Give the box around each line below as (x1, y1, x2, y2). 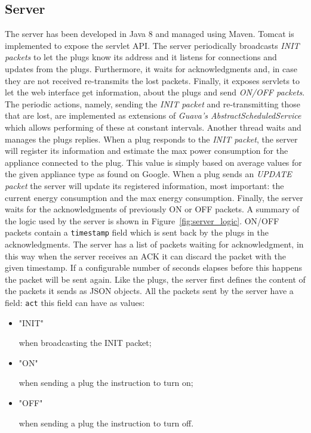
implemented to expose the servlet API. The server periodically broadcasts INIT (5, 39, 300, 51)
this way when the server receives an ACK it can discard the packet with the (5, 249, 286, 262)
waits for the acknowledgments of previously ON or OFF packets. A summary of (5, 203, 300, 215)
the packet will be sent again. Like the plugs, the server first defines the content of (5, 273, 306, 285)
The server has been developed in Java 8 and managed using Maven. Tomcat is (5, 27, 294, 40)
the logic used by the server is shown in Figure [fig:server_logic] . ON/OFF (5, 214, 279, 227)
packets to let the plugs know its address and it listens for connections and (5, 51, 277, 63)
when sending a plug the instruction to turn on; (19, 376, 193, 389)
